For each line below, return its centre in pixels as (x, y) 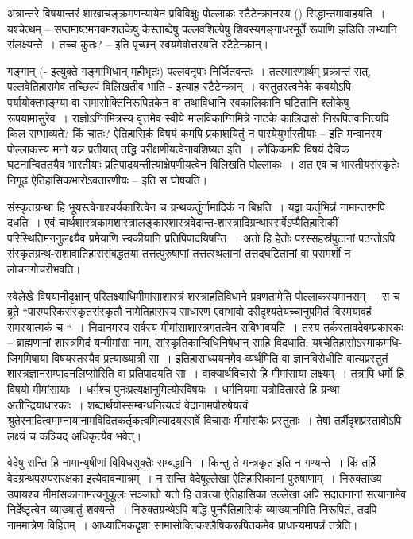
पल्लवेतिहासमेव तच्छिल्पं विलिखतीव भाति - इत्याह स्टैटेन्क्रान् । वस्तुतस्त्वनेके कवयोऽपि (179, 86)
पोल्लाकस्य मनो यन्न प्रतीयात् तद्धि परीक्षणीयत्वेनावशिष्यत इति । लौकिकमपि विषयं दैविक (178, 148)
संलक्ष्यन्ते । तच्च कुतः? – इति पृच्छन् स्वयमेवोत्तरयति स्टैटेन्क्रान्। (138, 44)
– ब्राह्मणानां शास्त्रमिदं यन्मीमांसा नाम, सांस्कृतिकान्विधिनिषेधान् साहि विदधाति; (158, 342)
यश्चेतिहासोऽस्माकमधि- (357, 342)
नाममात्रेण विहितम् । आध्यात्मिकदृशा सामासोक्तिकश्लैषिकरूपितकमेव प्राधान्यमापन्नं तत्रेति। (183, 524)
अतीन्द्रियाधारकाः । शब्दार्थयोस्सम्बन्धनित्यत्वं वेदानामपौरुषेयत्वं (128, 404)
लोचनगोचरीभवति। (44, 268)
